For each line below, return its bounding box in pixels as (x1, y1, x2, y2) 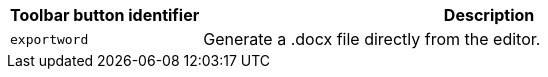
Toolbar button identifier (10, 5, 200, 25)
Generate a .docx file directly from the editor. (203, 29, 541, 49)
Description (443, 5, 535, 25)
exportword (10, 31, 89, 47)
